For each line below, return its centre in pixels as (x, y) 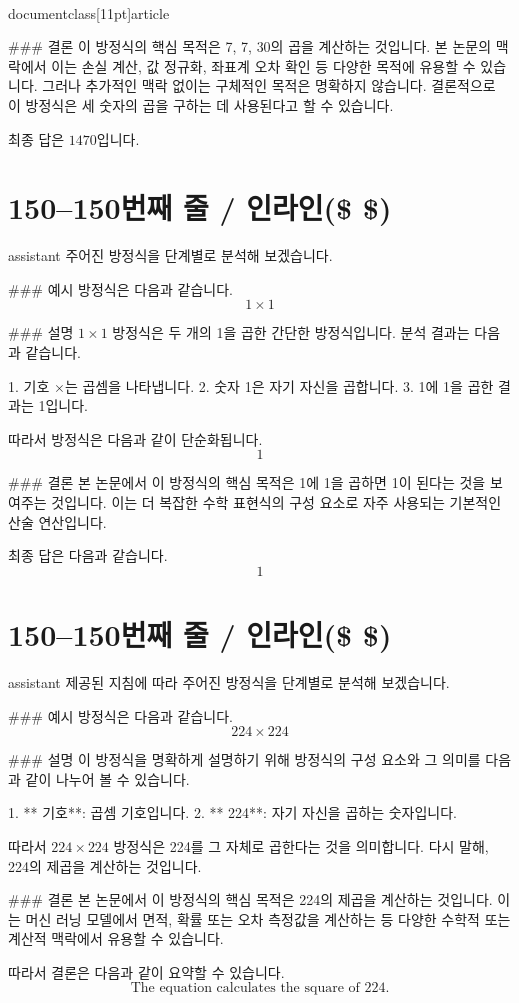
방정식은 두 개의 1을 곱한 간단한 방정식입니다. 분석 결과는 (291, 332)
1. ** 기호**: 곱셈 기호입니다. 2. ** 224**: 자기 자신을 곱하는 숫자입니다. (232, 812)
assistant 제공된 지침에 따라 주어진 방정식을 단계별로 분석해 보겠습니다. (229, 681)
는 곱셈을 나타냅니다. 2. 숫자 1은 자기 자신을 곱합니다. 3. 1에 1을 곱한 (279, 385)
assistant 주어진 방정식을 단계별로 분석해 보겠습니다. (170, 255)
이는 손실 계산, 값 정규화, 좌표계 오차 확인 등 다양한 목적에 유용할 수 (263, 65)
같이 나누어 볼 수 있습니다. (107, 778)
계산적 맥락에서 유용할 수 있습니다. (116, 938)
